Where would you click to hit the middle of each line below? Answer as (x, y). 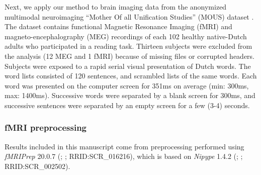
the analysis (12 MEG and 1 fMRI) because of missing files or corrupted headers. (130, 56)
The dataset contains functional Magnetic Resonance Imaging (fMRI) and (118, 26)
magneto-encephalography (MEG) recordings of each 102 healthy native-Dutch (126, 36)
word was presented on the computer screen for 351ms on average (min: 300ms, (127, 85)
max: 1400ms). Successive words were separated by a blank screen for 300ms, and (130, 95)
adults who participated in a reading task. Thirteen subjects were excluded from (128, 46)
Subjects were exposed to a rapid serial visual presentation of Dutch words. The (128, 66)
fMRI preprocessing (46, 127)
